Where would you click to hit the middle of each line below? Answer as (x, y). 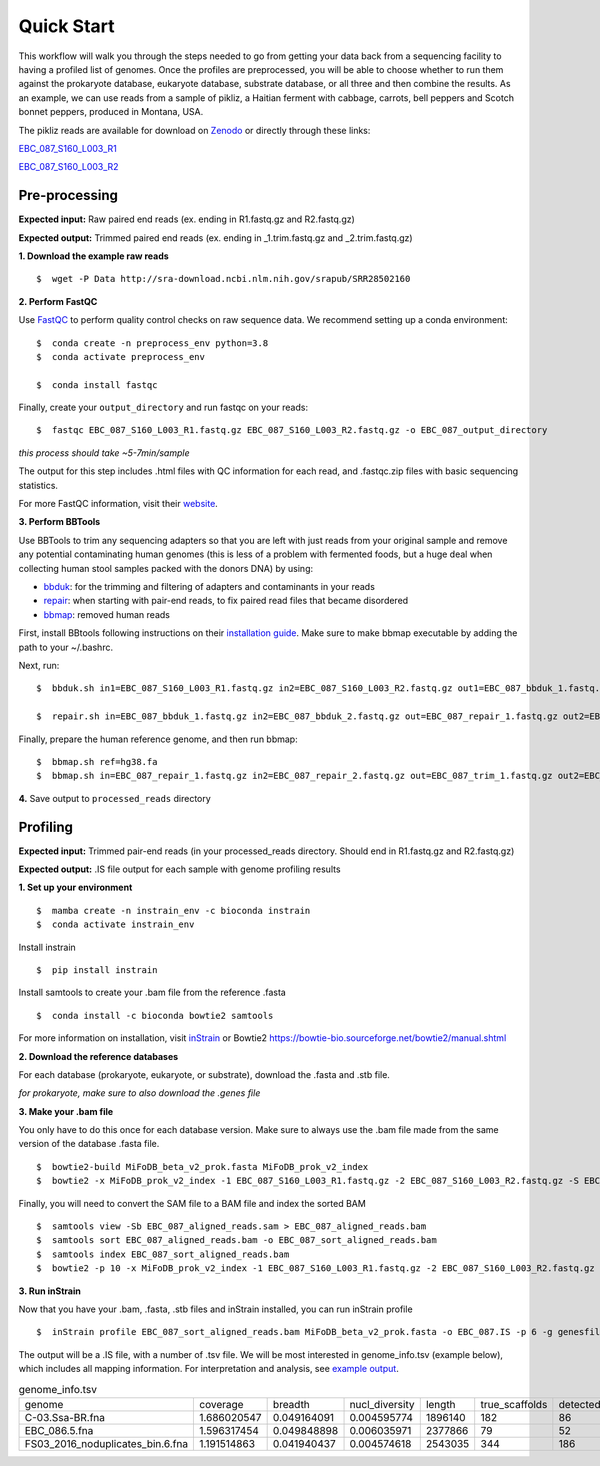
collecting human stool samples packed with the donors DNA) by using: (166, 568)
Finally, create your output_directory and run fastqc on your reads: (163, 407)
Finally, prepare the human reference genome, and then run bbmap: (158, 739)
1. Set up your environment (75, 887)
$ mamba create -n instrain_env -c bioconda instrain (173, 910)
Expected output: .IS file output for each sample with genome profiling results (179, 869)
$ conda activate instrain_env (115, 924)
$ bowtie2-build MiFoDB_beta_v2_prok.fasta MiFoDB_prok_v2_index (202, 1166)
